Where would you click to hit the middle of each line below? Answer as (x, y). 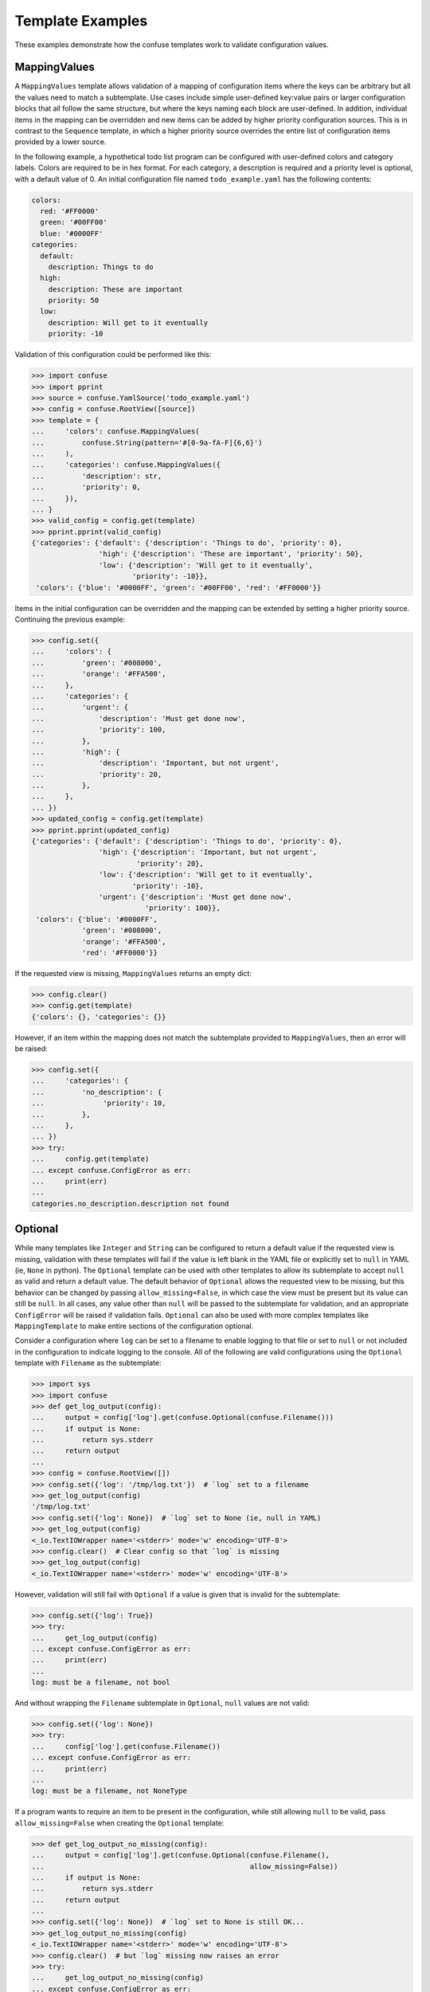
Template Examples (81, 21)
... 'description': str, (97, 476)
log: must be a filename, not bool (101, 1682)
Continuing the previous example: (70, 620)
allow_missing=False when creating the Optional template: (119, 1823)
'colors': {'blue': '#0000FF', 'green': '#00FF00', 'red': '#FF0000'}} (179, 587)
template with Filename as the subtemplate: (88, 1363)
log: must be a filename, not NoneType (109, 1791)
